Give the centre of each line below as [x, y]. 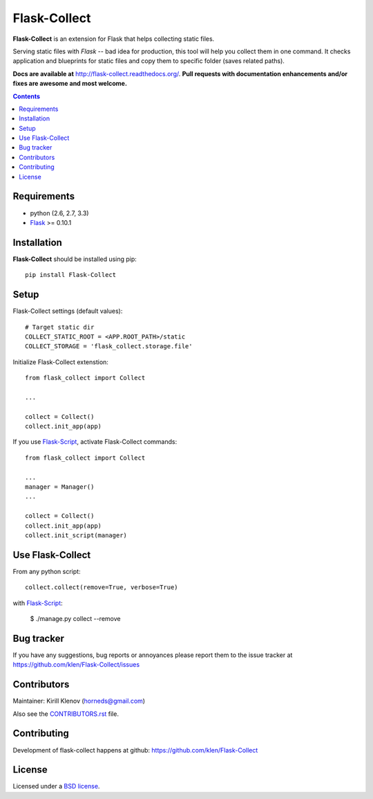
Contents [27, 96]
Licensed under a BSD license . [56, 787]
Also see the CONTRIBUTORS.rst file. [66, 714]
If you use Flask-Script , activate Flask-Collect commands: [95, 442]
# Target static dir [60, 327]
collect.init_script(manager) [76, 535]
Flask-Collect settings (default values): [68, 311]
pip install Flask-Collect [71, 275]
